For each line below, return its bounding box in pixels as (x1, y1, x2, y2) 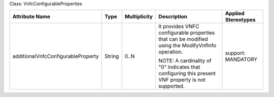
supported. (158, 83, 185, 90)
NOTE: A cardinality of (158, 57, 212, 64)
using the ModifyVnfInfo (158, 42, 217, 49)
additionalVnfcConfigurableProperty (12, 53, 99, 60)
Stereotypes (225, 16, 256, 23)
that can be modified (158, 36, 208, 43)
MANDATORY (225, 56, 258, 63)
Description (158, 13, 188, 20)
